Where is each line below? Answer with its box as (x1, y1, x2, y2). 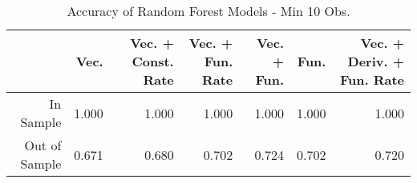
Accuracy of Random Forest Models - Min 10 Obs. (67, 2, 350, 20)
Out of (24, 136, 62, 154)
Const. (132, 52, 174, 70)
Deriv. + (347, 52, 404, 70)
